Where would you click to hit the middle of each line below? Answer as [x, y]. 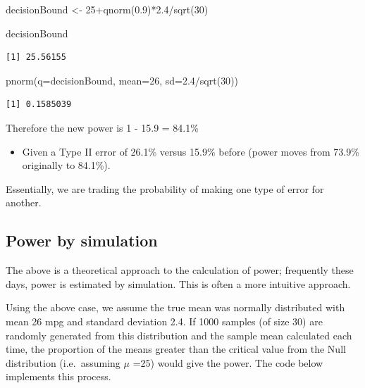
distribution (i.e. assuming [63, 362]
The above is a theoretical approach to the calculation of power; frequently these [180, 270]
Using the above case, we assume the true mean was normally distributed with [175, 307]
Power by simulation [82, 240]
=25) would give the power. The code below [228, 362]
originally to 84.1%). [66, 165]
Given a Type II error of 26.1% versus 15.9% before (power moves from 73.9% [191, 151]
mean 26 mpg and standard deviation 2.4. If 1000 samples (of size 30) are [164, 321]
